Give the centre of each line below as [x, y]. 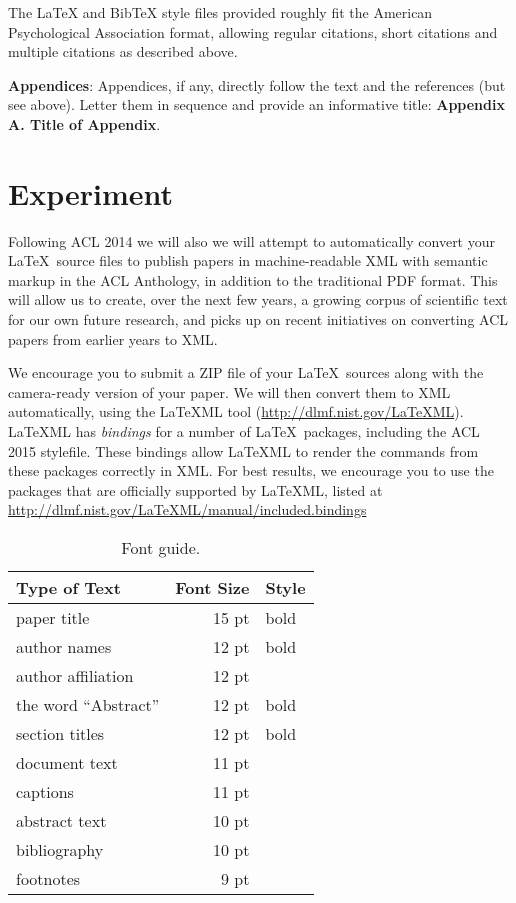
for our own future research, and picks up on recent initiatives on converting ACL [258, 319]
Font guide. [161, 547]
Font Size [212, 587]
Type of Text [68, 587]
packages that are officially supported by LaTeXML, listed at [195, 489]
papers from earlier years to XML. [113, 338]
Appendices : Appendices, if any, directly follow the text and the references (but [257, 84]
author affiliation [75, 675]
